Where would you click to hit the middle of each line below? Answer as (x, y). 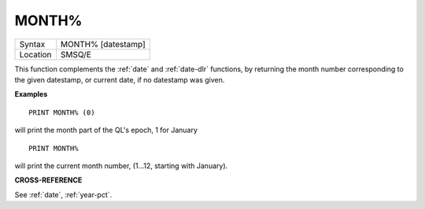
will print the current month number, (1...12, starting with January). (121, 166)
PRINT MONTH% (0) (62, 112)
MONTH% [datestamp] (103, 44)
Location (35, 54)
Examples (31, 94)
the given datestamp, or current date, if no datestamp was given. (120, 79)
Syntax (32, 44)
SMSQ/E (76, 54)
